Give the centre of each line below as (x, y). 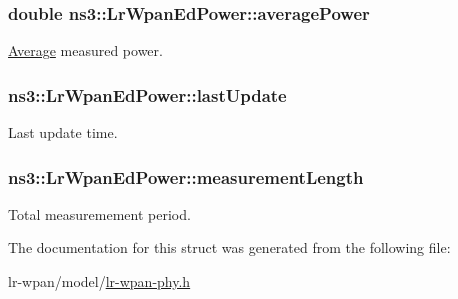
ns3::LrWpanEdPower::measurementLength (186, 176)
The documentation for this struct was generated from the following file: (229, 247)
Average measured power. (85, 50)
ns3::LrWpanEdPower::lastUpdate (147, 94)
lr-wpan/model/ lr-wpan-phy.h (99, 281)
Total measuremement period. (99, 213)
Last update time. (63, 132)
